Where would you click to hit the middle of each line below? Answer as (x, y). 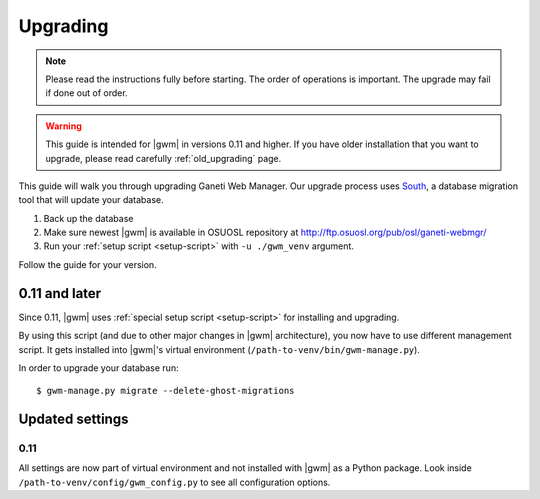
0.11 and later (60, 293)
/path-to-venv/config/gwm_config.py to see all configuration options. (174, 482)
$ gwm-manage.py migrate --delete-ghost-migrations (165, 391)
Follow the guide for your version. (87, 264)
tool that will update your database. (91, 200)
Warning (63, 126)
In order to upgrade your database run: (98, 367)
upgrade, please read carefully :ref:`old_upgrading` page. (163, 158)
